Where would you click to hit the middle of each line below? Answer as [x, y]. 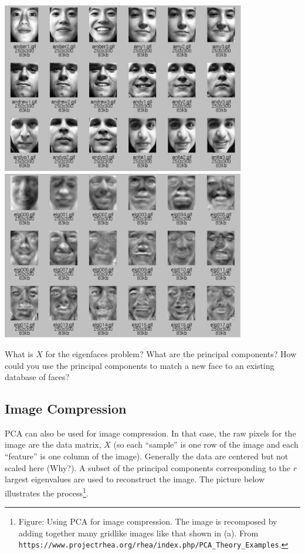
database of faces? [37, 377]
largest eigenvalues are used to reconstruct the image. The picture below [135, 479]
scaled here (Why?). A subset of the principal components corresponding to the [148, 467]
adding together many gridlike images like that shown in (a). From [138, 533]
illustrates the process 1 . [47, 492]
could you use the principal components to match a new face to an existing [140, 365]
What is [19, 353]
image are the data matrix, [53, 444]
